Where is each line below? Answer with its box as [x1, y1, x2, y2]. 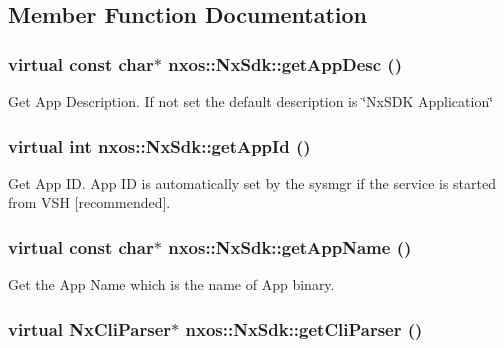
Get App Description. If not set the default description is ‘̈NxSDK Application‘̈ [8, 91, 494, 111]
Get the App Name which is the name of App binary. [8, 274, 335, 295]
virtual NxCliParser [8, 316, 172, 341]
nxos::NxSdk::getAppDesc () [168, 51, 402, 76]
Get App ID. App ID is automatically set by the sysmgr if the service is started [8, 172, 496, 193]
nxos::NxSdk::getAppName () [168, 234, 412, 259]
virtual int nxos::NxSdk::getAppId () [8, 133, 311, 158]
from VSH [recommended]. [8, 192, 171, 213]
